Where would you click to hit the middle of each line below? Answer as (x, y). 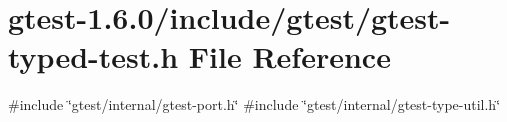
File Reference (289, 56)
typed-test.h (93, 56)
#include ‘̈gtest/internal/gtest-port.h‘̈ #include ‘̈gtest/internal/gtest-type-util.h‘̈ (254, 104)
